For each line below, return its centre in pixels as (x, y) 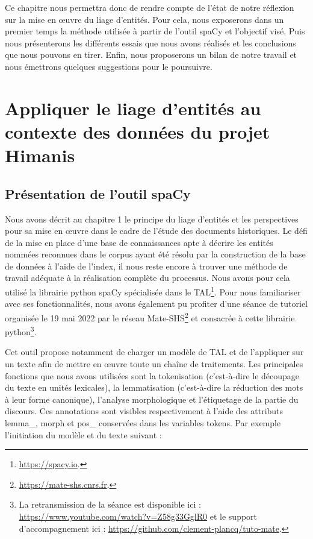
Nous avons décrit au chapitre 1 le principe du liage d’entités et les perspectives (152, 219)
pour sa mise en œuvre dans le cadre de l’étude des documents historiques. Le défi (156, 231)
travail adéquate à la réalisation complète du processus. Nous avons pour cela (147, 278)
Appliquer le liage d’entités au (133, 108)
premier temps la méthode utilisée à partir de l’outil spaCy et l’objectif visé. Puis (155, 31)
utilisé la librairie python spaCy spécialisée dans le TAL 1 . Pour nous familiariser (153, 291)
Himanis (40, 155)
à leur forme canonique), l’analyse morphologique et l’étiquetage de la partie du (152, 399)
